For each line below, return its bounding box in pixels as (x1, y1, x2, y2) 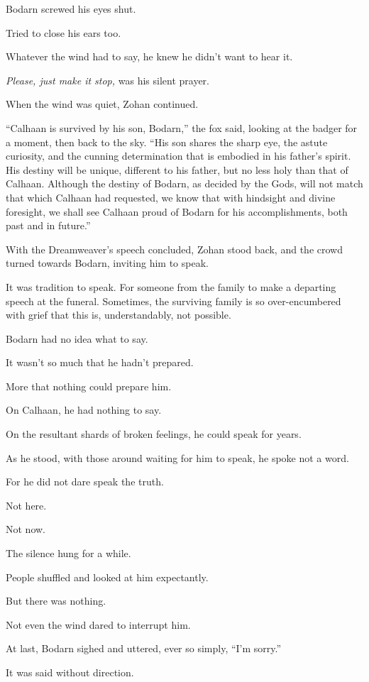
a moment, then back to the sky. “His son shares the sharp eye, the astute (6, 134, 328, 149)
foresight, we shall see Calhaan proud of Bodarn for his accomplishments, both (6, 204, 348, 219)
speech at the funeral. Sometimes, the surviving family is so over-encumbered (6, 293, 341, 308)
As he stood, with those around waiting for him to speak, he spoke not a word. (6, 450, 349, 465)
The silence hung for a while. (6, 546, 131, 561)
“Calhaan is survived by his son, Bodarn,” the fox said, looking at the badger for (6, 120, 358, 135)
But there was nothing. (6, 593, 106, 608)
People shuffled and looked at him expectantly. (6, 569, 209, 584)
